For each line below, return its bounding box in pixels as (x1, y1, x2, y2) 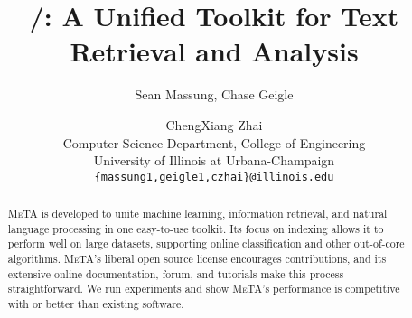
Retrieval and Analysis (70, 33, 359, 70)
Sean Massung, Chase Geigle (135, 85, 294, 104)
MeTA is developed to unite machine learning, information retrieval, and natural (7, 206, 388, 221)
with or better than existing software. (7, 296, 184, 312)
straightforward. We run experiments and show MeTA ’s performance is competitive (7, 281, 400, 296)
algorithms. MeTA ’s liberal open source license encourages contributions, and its (7, 251, 387, 267)
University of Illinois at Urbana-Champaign (93, 151, 335, 170)
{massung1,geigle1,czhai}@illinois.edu (94, 170, 334, 183)
